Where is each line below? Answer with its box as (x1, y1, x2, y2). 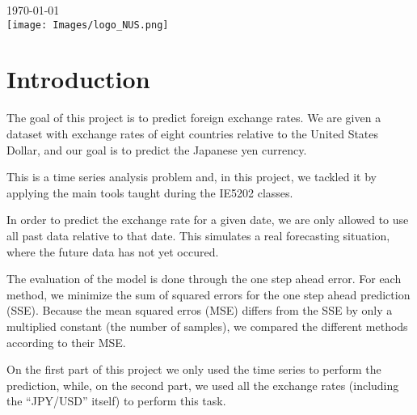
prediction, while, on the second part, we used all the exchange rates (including (6, 376, 399, 393)
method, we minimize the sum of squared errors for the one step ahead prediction (6, 286, 411, 303)
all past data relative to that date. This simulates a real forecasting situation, (6, 227, 390, 243)
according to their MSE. (6, 333, 126, 350)
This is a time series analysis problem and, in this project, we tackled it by (6, 168, 377, 185)
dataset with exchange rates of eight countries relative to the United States (6, 125, 379, 142)
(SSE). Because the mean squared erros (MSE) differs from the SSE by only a (6, 302, 393, 319)
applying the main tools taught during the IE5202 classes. (6, 184, 293, 201)
